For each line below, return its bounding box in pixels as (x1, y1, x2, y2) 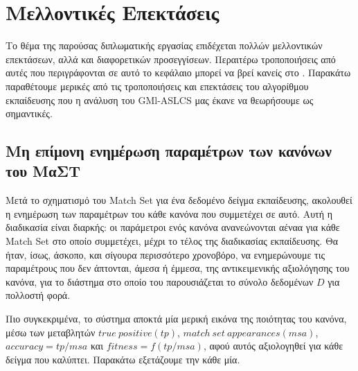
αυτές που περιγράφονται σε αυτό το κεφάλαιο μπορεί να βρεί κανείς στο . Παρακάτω (6, 65, 351, 80)
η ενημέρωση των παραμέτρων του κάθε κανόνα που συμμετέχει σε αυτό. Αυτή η (6, 206, 333, 221)
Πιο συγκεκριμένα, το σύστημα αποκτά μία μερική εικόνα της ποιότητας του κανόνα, (6, 311, 347, 326)
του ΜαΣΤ (6, 160, 81, 182)
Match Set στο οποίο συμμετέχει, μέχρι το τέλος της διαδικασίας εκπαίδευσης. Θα (6, 234, 339, 248)
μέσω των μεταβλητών (6, 325, 96, 339)
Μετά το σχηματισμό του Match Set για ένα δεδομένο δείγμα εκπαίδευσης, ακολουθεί (6, 193, 352, 207)
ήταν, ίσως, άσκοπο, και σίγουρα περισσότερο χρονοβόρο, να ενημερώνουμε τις (6, 247, 325, 261)
